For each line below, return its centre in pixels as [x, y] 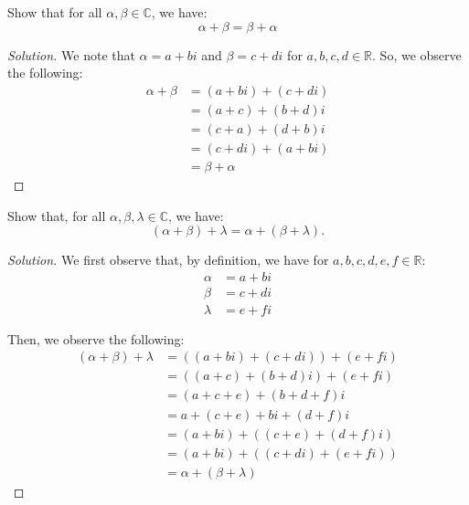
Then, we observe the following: [96, 338]
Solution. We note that [71, 54]
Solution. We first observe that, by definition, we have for [168, 260]
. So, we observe [417, 54]
